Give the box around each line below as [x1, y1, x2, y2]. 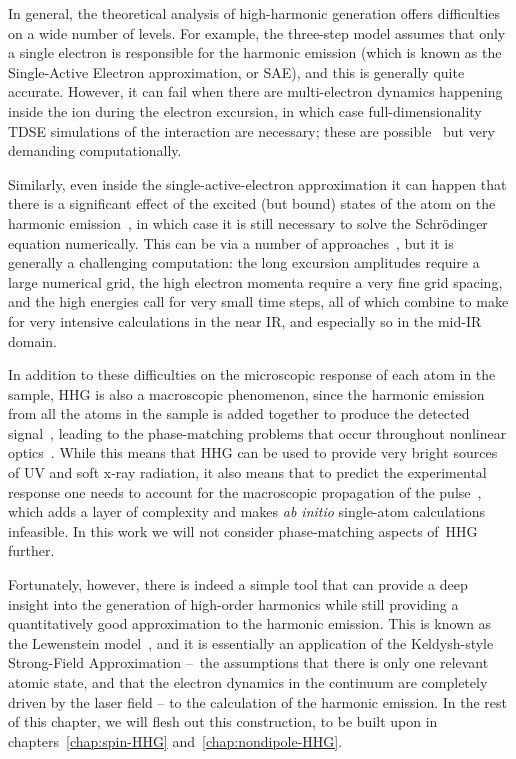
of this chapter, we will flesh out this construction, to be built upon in [8, 711, 438, 732]
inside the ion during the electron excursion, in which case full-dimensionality [8, 100, 482, 121]
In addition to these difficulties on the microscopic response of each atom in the [8, 364, 496, 385]
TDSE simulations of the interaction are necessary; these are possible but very [8, 120, 495, 141]
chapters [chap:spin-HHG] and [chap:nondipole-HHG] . [8, 730, 343, 751]
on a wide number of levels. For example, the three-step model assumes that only [8, 22, 506, 43]
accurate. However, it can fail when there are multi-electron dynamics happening [8, 81, 503, 102]
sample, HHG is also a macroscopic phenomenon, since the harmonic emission [8, 383, 485, 404]
